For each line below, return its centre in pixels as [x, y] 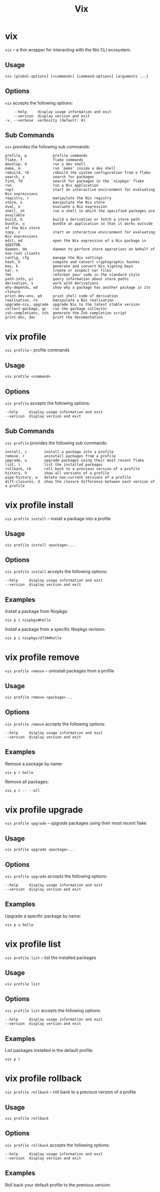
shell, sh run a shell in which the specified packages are [80, 211]
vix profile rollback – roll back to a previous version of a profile [71, 1092]
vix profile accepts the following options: [48, 403]
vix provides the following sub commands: [48, 147]
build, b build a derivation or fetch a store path [72, 220]
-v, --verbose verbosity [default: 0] [45, 120]
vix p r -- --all [23, 790]
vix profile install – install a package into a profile [58, 518]
